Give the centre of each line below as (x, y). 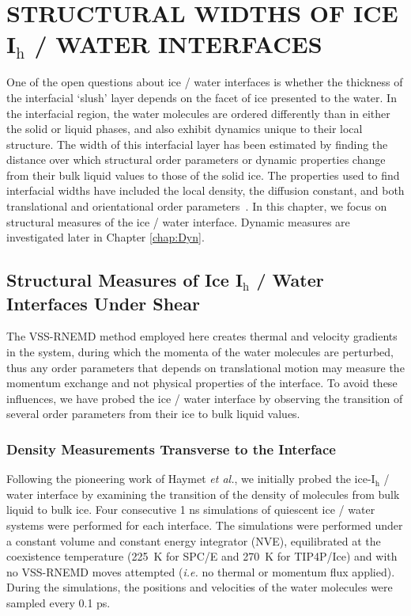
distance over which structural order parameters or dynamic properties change (196, 160)
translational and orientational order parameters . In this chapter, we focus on (197, 206)
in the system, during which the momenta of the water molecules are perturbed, (200, 352)
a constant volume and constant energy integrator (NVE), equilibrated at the (194, 540)
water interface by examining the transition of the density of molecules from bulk (203, 494)
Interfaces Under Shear (103, 303)
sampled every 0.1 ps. (58, 602)
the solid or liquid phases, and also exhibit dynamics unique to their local (185, 129)
